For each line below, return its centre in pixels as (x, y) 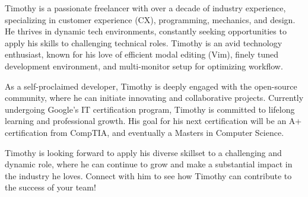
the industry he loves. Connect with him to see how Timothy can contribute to (148, 175)
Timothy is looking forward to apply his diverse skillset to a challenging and (143, 152)
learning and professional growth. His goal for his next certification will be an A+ (153, 121)
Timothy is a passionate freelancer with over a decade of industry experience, (145, 8)
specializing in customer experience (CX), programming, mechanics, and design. (150, 19)
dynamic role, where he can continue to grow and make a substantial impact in (149, 164)
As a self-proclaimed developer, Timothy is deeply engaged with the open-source (151, 86)
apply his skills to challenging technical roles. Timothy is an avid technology (144, 42)
